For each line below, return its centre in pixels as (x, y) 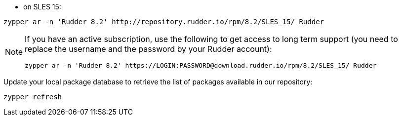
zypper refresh (33, 97)
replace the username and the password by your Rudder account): (148, 49)
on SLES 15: (42, 7)
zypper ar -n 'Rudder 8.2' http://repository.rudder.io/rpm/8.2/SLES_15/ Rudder (164, 22)
